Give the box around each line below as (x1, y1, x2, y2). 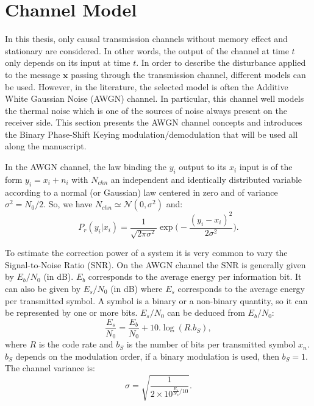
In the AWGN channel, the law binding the (5, 160, 166, 173)
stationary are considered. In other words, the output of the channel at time (5, 44, 289, 57)
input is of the (239, 160, 293, 173)
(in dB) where (110, 282, 163, 294)
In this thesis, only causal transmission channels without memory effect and (5, 32, 288, 45)
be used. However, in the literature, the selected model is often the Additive (5, 80, 288, 93)
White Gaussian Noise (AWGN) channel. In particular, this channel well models (5, 92, 304, 105)
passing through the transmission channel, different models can (71, 68, 306, 80)
